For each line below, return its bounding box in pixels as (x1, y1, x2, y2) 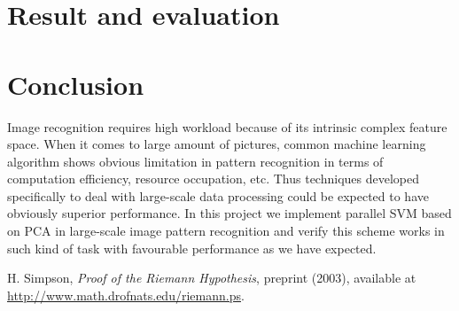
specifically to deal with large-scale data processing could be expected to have (7, 186, 429, 205)
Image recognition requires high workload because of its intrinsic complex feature (7, 117, 447, 136)
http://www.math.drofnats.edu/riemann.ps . (7, 285, 245, 304)
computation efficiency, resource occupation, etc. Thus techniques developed (7, 169, 420, 188)
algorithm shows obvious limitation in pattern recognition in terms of (7, 152, 384, 170)
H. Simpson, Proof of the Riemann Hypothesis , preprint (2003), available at (7, 268, 416, 287)
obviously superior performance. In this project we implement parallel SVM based (7, 204, 452, 222)
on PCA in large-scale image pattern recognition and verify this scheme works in (7, 222, 445, 240)
